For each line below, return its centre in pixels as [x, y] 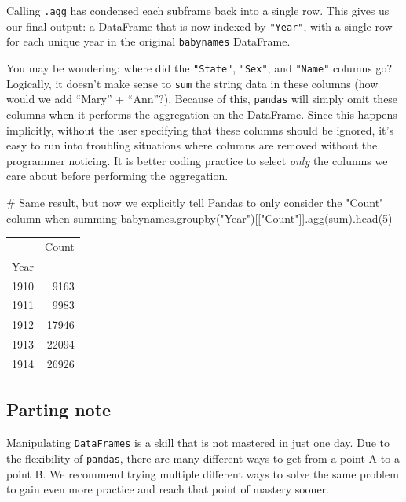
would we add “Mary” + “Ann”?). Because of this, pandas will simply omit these [202, 99]
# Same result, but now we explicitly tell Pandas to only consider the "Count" [195, 202]
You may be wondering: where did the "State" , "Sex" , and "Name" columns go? [199, 67]
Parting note [59, 410]
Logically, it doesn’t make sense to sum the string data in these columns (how [192, 83]
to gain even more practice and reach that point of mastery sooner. [168, 489]
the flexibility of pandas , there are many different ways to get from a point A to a [203, 458]
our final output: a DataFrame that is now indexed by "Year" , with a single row [199, 26]
